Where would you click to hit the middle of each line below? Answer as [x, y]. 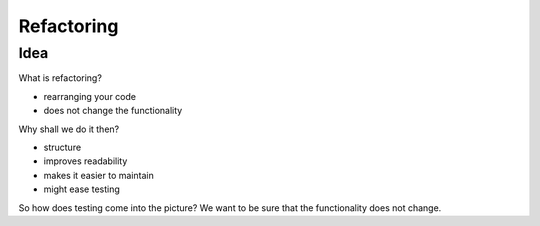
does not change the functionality [113, 111]
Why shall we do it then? [69, 129]
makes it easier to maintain [98, 175]
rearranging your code [90, 96]
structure [62, 147]
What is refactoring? [60, 78]
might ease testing [81, 189]
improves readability [85, 161]
